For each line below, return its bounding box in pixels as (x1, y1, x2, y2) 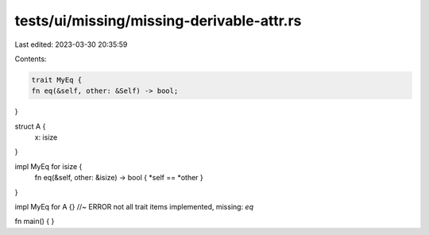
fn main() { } (14, 217, 55, 226)
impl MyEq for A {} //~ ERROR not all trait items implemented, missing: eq (14, 202, 254, 212)
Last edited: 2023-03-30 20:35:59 (14, 40, 128, 49)
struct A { (14, 121, 46, 131)
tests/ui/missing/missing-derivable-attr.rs (14, 12, 302, 29)
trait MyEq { (31, 75, 83, 84)
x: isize (34, 133, 58, 142)
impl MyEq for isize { (14, 161, 83, 171)
